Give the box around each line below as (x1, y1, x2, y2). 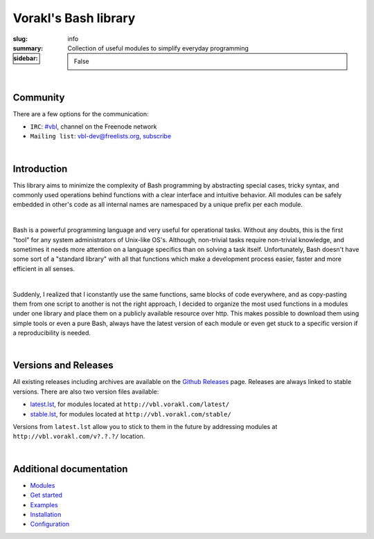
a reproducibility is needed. (12, 329, 91, 337)
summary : (12, 44, 44, 52)
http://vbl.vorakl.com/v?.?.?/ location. (12, 432, 145, 441)
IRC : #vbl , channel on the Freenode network (30, 122, 157, 131)
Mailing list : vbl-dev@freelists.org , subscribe (30, 132, 172, 140)
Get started (30, 491, 62, 500)
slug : (12, 35, 28, 43)
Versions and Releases (12, 360, 114, 372)
